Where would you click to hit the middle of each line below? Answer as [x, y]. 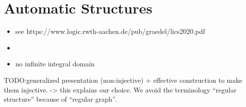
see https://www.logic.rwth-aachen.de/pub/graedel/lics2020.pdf [110, 31]
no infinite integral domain [55, 64]
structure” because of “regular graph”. [60, 99]
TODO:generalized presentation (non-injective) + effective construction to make [123, 80]
